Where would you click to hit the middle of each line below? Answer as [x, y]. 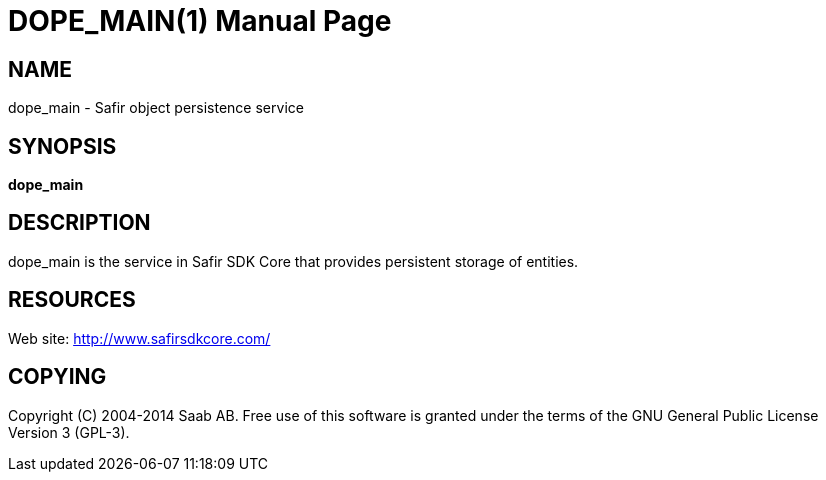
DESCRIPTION [79, 223]
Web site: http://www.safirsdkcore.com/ [139, 338]
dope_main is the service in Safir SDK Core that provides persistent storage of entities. [293, 261]
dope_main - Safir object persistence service [156, 108]
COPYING [57, 377]
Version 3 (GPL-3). [69, 432]
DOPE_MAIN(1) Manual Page [200, 21]
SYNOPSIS [62, 146]
